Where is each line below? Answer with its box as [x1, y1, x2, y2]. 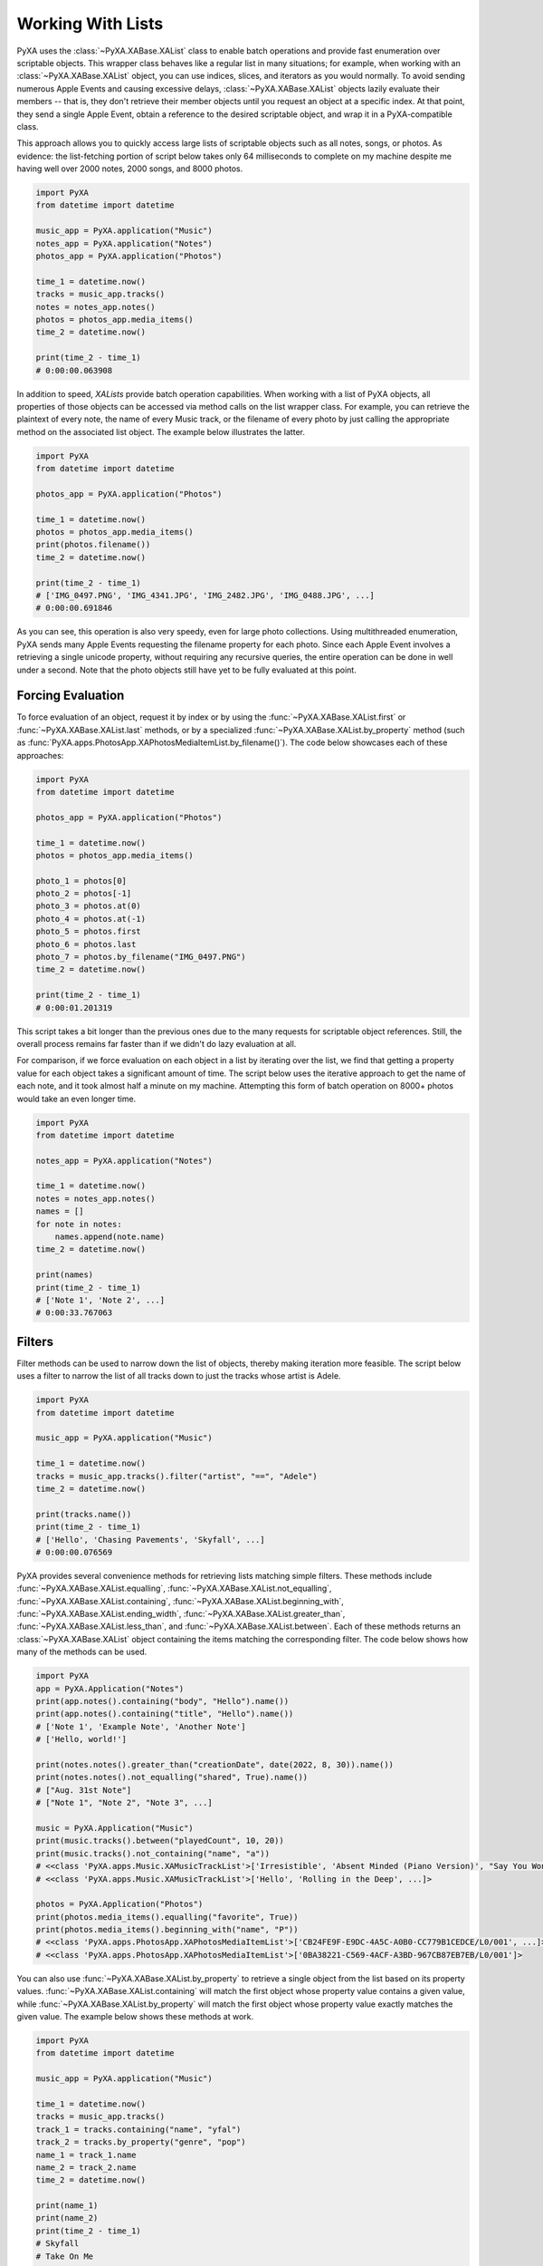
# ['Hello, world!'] [35, 1734, 127, 1745]
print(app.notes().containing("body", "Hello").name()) [35, 1696, 290, 1707]
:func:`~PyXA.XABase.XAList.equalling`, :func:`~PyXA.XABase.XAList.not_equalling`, [16, 1583, 332, 1594]
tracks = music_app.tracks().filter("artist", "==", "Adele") [35, 1471, 318, 1481]
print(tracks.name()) [35, 1509, 132, 1519]
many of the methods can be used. [16, 1646, 148, 1658]
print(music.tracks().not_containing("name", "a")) [35, 1848, 271, 1858]
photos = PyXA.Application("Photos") [35, 1899, 204, 1910]
